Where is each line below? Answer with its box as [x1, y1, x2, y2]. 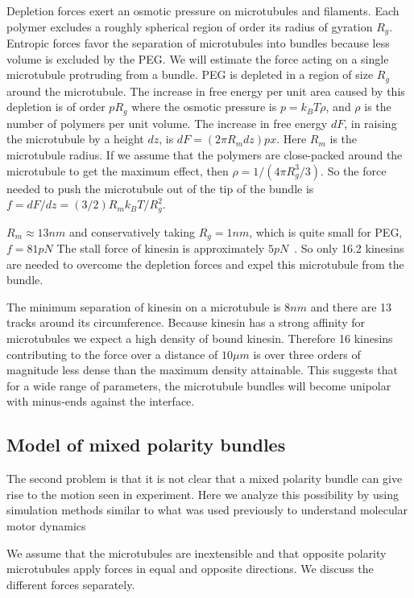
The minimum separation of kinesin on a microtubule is [6, 298, 281, 315]
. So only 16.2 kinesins [294, 240, 404, 257]
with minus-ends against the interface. [6, 393, 195, 410]
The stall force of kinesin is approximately [56, 240, 265, 257]
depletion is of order [6, 98, 106, 115]
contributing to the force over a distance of [6, 345, 218, 362]
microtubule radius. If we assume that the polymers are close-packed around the [6, 146, 403, 163]
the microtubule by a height [6, 130, 144, 147]
